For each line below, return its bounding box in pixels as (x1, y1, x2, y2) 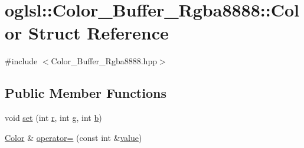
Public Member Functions (5, 84, 166, 102)
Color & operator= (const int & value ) (5, 131, 142, 143)
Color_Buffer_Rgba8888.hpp (51, 55, 157, 67)
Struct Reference (28, 21, 169, 45)
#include (5, 55, 38, 67)
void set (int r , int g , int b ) (5, 111, 102, 124)
